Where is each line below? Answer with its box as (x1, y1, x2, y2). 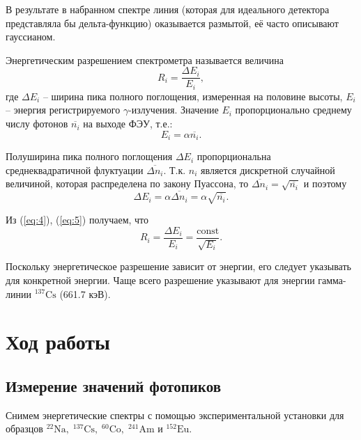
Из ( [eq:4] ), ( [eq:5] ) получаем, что (6, 212, 149, 227)
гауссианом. (6, 29, 56, 44)
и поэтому (303, 176, 347, 191)
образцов (6, 421, 43, 436)
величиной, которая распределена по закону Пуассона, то (6, 176, 249, 191)
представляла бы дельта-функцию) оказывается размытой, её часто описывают (6, 15, 339, 30)
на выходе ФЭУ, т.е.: (83, 116, 173, 131)
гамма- (318, 272, 346, 287)
